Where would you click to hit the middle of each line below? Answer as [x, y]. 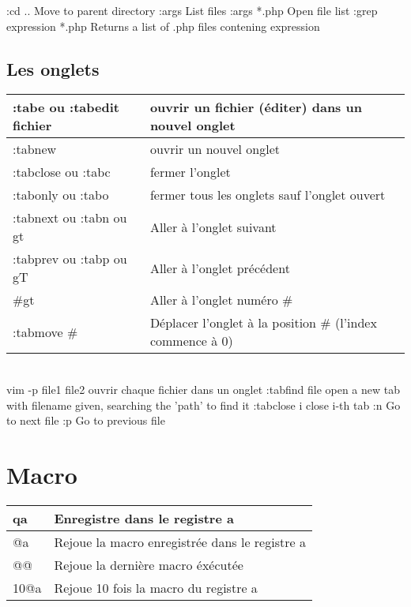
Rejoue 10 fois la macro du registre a [156, 587]
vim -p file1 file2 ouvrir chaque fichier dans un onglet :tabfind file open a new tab [204, 389]
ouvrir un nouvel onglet [215, 149]
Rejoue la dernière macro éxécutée [149, 564]
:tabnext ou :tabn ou [70, 218]
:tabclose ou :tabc [62, 172]
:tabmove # [45, 332]
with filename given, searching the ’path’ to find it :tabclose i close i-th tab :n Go [204, 405]
